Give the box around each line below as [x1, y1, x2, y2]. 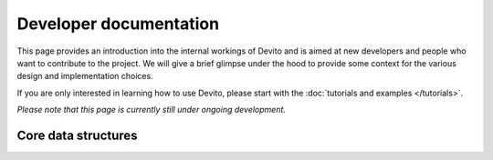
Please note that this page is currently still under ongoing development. [16, 105, 287, 115]
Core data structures [16, 127, 138, 143]
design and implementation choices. [16, 71, 154, 82]
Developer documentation [16, 14, 219, 34]
